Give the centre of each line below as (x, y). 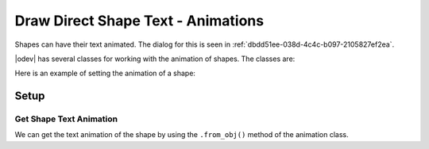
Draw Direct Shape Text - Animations (139, 21)
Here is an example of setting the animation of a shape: (105, 73)
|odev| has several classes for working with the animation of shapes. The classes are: (155, 59)
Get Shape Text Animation (66, 119)
